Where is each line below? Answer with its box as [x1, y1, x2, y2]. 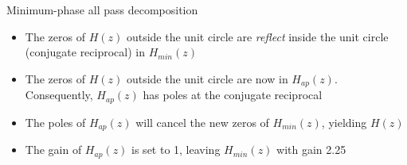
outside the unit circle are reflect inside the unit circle [126, 28, 389, 44]
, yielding [321, 113, 367, 130]
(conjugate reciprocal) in [25, 44, 146, 60]
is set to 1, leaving [131, 141, 221, 158]
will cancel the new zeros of [135, 113, 269, 130]
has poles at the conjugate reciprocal [143, 86, 323, 103]
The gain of [25, 141, 82, 158]
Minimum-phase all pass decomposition [6, 2, 198, 17]
